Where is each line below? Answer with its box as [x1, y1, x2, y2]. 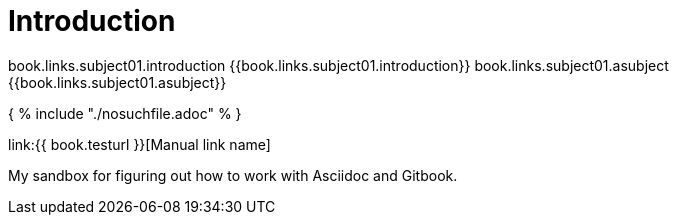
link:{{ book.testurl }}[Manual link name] [8, 135, 271, 153]
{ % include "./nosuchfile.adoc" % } [8, 104, 242, 122]
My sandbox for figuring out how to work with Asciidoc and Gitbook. [8, 166, 458, 184]
